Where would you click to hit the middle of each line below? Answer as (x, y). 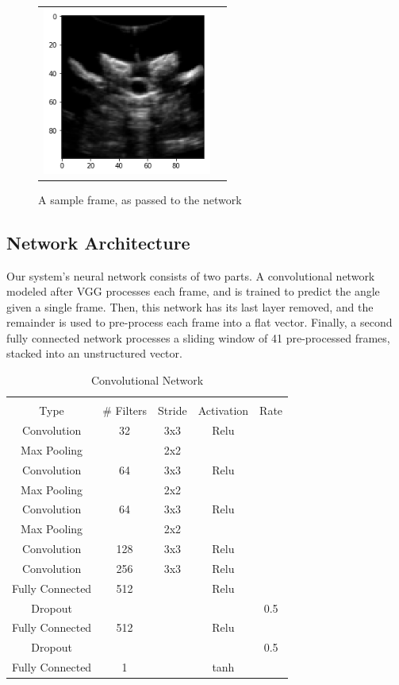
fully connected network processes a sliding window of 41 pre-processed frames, (198, 337)
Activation (223, 410)
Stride (173, 410)
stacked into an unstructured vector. (94, 353)
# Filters (125, 410)
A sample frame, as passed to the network (140, 199)
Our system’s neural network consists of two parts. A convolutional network (191, 275)
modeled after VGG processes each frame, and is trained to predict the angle (193, 291)
